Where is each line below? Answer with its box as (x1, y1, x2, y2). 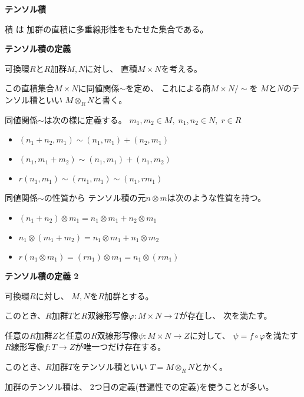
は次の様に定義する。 (44, 113, 127, 125)
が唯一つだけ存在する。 (75, 340, 166, 353)
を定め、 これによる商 (125, 82, 211, 94)
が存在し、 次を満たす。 (179, 309, 272, 322)
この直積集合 (5, 82, 54, 94)
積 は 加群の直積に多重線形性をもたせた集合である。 (5, 22, 209, 35)
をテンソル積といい (72, 360, 147, 372)
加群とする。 (104, 289, 154, 302)
